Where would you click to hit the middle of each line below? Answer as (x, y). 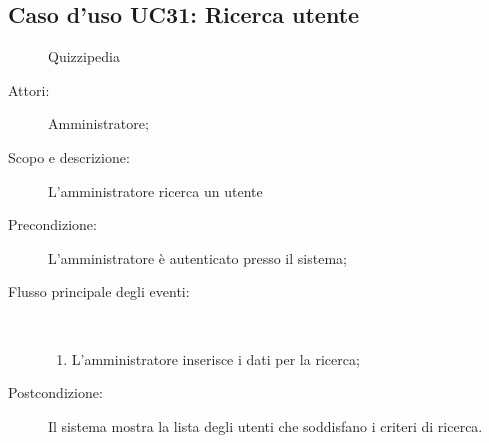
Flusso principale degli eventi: (99, 291)
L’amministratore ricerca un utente (155, 190)
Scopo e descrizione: (69, 156)
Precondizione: (52, 224)
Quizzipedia (84, 56)
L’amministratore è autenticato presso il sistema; (197, 257)
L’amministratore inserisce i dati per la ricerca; (215, 358)
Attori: (29, 89)
